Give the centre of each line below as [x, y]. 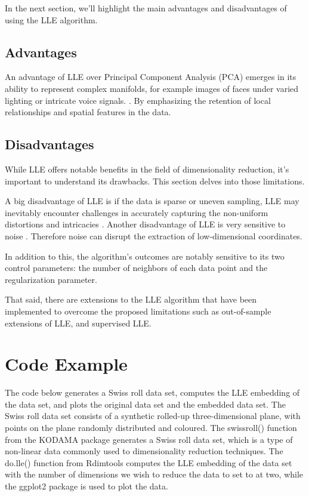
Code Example [66, 364]
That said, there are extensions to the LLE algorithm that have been [131, 299]
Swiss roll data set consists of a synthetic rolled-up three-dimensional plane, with [153, 416]
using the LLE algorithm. [51, 19]
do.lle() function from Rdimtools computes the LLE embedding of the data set [149, 462]
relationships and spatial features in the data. [88, 112]
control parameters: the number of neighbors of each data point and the [136, 268]
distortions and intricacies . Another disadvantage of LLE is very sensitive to [145, 224]
